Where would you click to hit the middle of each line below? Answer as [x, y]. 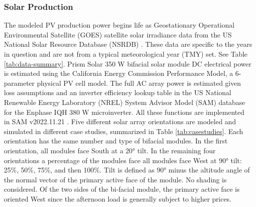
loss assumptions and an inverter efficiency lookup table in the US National [118, 92]
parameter [19, 83]
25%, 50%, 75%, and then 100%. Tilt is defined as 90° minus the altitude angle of [127, 170]
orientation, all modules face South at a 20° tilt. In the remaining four [110, 150]
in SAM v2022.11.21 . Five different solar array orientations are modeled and [120, 121]
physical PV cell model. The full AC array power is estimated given [139, 83]
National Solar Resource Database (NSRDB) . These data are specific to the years [128, 44]
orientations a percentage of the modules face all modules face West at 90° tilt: [123, 160]
